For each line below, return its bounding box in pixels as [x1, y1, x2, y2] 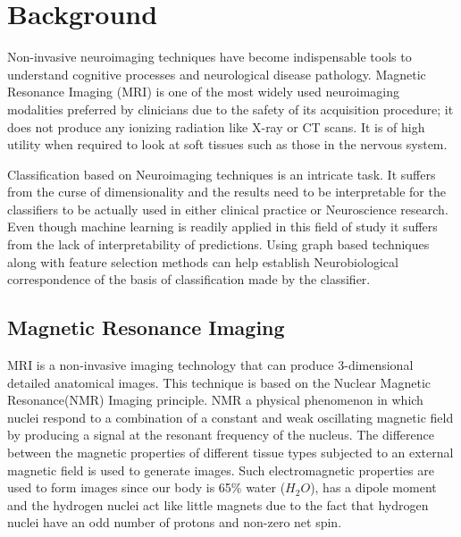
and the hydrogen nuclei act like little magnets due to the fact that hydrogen [7, 495, 429, 514]
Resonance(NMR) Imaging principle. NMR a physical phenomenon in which [7, 390, 423, 409]
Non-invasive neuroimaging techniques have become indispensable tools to [7, 47, 412, 66]
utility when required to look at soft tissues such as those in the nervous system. [7, 135, 448, 154]
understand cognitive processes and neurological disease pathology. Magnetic [7, 64, 426, 83]
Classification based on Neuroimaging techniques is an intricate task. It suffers [7, 164, 436, 183]
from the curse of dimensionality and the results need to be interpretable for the [7, 182, 446, 201]
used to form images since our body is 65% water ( [7, 478, 286, 497]
